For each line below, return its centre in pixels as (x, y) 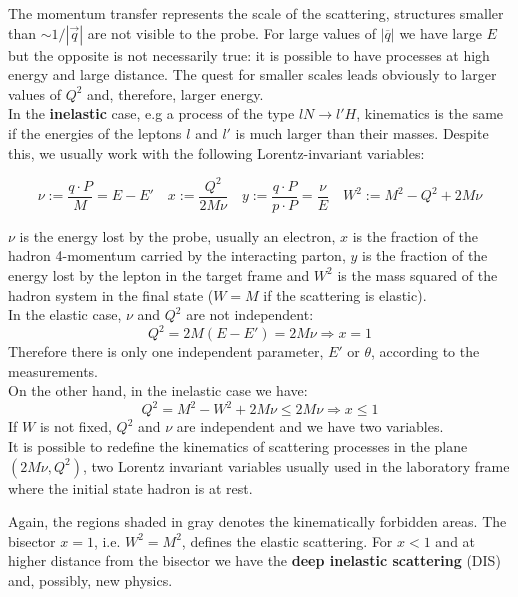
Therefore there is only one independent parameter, (166, 351)
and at (455, 540)
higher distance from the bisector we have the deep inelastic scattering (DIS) (254, 560)
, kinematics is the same (430, 113)
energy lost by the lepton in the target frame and (159, 274)
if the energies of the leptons (95, 132)
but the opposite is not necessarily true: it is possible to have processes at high (249, 54)
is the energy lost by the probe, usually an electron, (177, 235)
